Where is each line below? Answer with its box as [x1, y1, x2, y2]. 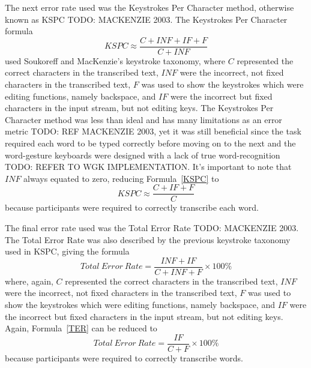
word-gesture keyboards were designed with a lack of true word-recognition [5, 148, 280, 161]
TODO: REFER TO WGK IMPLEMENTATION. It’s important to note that [5, 160, 292, 173]
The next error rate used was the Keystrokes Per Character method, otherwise [5, 1, 294, 13]
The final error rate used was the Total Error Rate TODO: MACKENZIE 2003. [5, 222, 299, 234]
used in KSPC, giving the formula [5, 245, 130, 258]
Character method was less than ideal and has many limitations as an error [5, 113, 282, 125]
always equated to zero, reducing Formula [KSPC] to [23, 172, 219, 184]
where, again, [5, 274, 53, 287]
